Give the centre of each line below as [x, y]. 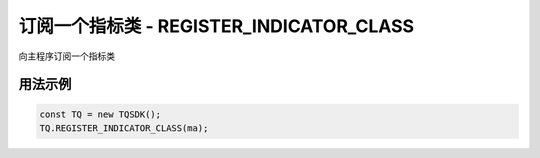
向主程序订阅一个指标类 [66, 56]
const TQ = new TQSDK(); [100, 114]
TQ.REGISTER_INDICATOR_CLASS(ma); [124, 128]
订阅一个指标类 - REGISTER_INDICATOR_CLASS [216, 26]
